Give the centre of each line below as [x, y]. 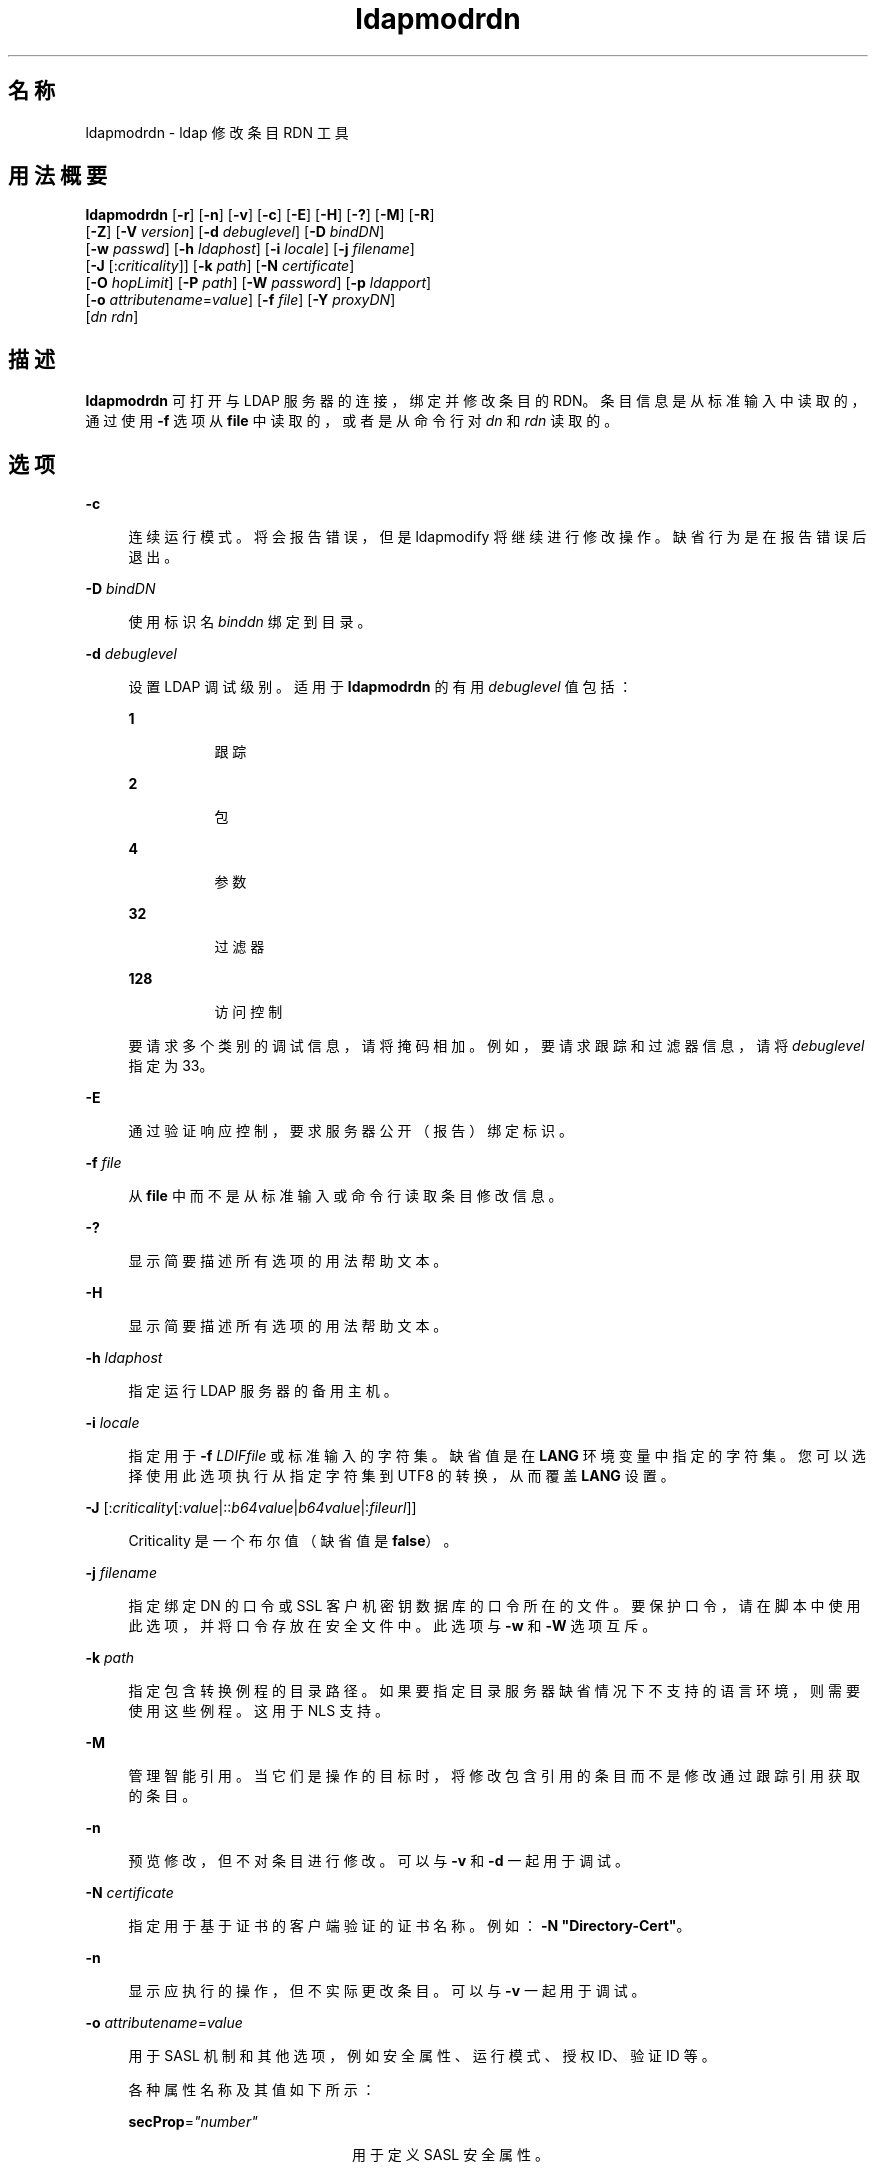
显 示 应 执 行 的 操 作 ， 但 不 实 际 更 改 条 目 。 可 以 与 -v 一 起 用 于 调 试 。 [387, 1991]
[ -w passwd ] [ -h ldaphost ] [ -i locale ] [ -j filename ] [250, 249]
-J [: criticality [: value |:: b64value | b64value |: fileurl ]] [251, 1508]
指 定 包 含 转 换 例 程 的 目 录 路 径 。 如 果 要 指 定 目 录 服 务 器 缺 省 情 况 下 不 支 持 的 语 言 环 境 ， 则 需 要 [494, 1691]
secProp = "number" [193, 2122]
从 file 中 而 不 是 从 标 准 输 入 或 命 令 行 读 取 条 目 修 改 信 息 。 [345, 1196]
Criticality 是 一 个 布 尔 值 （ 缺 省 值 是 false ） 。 [293, 1541]
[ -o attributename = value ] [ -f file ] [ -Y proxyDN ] [240, 300]
